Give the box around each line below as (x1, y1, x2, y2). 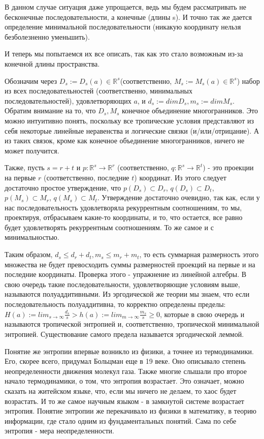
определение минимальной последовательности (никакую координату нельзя (5, 21, 241, 32)
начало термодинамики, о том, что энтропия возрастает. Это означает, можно (5, 375, 244, 386)
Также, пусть (5, 162, 45, 173)
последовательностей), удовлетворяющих (5, 95, 131, 106)
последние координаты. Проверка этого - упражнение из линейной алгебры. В (5, 269, 247, 279)
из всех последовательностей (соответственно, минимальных (5, 85, 192, 96)
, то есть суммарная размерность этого (139, 249, 259, 260)
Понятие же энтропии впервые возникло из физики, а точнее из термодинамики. (5, 346, 254, 356)
